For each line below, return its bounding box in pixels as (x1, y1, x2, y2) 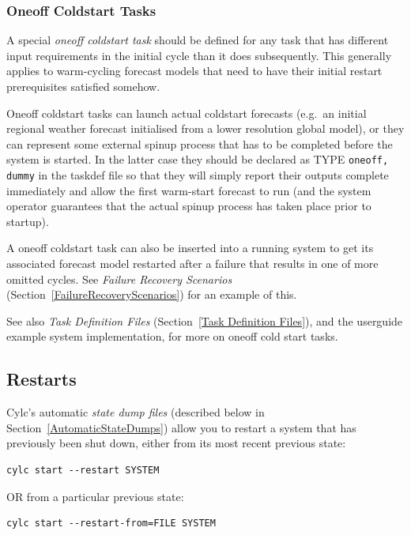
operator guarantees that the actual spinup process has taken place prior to (6, 198, 371, 214)
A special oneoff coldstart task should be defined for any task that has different (6, 32, 389, 48)
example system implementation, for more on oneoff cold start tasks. (6, 328, 338, 345)
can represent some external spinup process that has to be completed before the (6, 135, 393, 152)
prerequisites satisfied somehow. (6, 78, 160, 94)
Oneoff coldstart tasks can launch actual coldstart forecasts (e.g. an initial (6, 104, 367, 121)
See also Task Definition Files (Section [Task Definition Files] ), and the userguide (6, 312, 403, 329)
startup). (6, 213, 49, 229)
